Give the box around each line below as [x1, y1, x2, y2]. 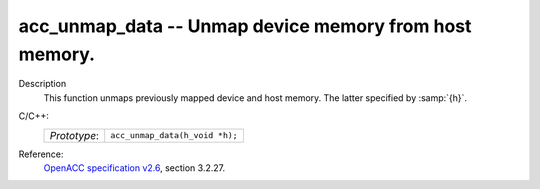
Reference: [18, 148, 64, 160]
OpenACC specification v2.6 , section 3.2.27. [43, 161, 226, 174]
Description [18, 78, 67, 90]
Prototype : [49, 128, 100, 142]
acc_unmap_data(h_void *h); [110, 130, 239, 141]
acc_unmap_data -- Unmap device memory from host [18, 15, 472, 37]
